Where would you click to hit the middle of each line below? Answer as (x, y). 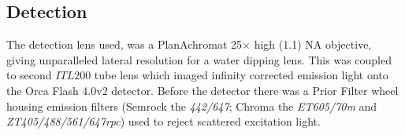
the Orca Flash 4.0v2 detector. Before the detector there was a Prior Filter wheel (202, 90)
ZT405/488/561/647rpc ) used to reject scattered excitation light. (163, 121)
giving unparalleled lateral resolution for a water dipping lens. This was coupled (199, 59)
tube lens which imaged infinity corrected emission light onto (241, 75)
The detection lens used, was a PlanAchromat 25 (124, 44)
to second (29, 75)
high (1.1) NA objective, (313, 44)
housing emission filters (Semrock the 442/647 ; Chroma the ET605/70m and (192, 106)
